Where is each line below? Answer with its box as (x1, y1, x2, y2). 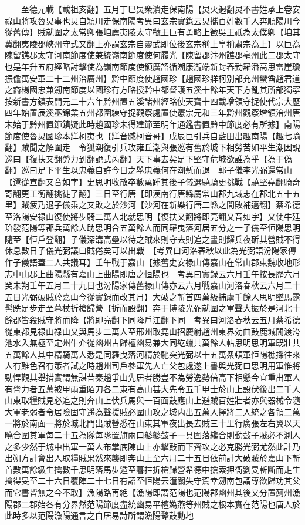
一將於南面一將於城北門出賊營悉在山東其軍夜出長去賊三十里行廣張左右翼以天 (5, 417, 300, 429)
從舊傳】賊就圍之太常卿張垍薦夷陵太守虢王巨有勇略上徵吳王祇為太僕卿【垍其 (5, 26, 300, 38)
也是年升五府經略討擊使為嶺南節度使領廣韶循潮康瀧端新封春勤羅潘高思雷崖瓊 (5, 60, 300, 72)
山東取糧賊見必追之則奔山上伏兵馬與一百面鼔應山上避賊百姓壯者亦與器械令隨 (5, 394, 300, 406)
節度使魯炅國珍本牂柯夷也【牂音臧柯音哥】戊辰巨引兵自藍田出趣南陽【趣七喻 (5, 129, 300, 142)
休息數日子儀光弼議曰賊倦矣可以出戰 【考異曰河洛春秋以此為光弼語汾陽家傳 (5, 244, 296, 257)
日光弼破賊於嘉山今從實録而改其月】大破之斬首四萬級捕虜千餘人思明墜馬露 (12, 290, 300, 302)
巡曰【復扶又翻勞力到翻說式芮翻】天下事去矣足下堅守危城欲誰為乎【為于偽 (5, 152, 292, 164)
